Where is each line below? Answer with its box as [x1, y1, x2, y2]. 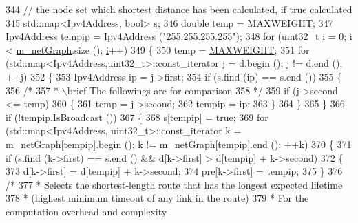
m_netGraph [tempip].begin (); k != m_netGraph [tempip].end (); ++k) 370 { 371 [6, 136, 352, 151]
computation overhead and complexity [6, 204, 167, 218]
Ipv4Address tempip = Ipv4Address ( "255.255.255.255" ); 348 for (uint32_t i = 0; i [6, 29, 352, 43]
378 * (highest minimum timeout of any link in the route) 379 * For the [6, 191, 309, 205]
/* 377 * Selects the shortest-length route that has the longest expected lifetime [6, 177, 343, 191]
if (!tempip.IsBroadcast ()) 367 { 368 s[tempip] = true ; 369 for [6, 109, 268, 124]
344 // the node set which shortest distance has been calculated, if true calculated [6, 2, 352, 16]
